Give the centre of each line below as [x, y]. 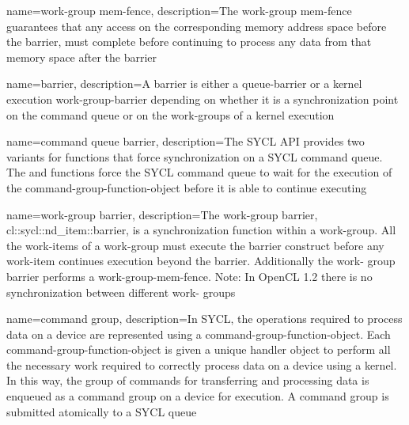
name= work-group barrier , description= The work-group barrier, [162, 214]
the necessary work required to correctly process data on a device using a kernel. [202, 364]
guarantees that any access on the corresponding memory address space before [197, 26]
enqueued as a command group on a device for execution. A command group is [198, 396]
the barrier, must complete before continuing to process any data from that [189, 42]
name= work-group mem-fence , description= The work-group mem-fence [179, 10]
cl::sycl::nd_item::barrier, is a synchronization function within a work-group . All [201, 230]
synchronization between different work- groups [121, 292]
